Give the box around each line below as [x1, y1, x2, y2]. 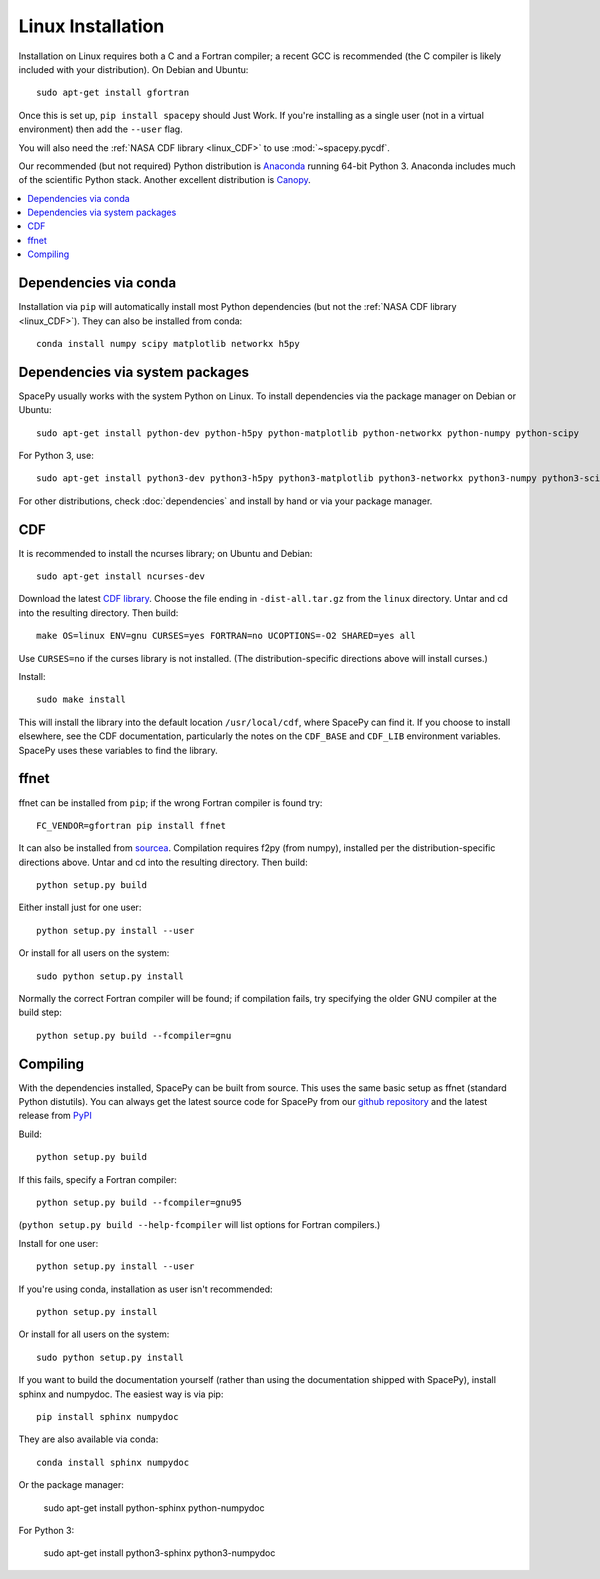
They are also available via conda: [18, 1433, 159, 1445]
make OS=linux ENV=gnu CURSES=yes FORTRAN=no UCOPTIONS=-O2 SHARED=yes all [36, 630, 416, 642]
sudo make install [36, 694, 127, 705]
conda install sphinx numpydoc [36, 1456, 190, 1468]
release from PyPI [18, 1110, 92, 1122]
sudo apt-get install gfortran [36, 87, 190, 99]
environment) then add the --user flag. [18, 123, 184, 135]
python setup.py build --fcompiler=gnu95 [36, 1197, 242, 1209]
